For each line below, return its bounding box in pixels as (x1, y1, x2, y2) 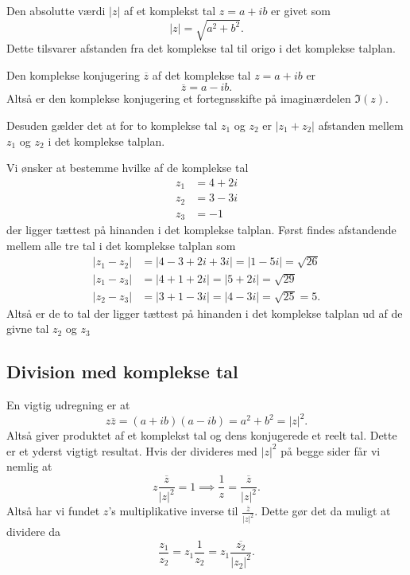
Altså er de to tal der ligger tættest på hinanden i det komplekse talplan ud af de (6, 304, 403, 321)
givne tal (6, 320, 49, 337)
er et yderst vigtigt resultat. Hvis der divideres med (6, 442, 257, 459)
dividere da (6, 523, 61, 540)
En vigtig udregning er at (6, 397, 130, 413)
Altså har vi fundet (6, 503, 100, 519)
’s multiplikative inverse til (108, 503, 238, 519)
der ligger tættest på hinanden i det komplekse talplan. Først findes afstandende (6, 221, 396, 238)
